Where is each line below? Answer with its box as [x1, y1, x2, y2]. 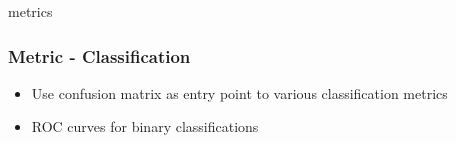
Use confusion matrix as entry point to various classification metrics [31, 82, 448, 103]
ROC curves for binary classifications [31, 116, 259, 137]
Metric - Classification [8, 43, 191, 68]
